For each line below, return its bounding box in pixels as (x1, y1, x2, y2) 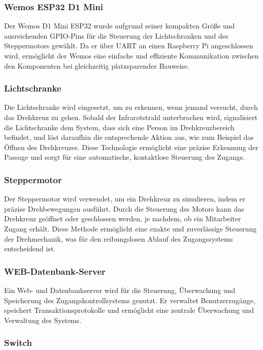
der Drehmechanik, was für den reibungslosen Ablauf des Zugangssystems (4, 233, 233, 244)
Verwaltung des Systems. (4, 314, 81, 325)
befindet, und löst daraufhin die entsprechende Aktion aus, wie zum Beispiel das (4, 132, 254, 142)
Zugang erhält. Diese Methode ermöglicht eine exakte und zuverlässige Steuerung (4, 223, 257, 234)
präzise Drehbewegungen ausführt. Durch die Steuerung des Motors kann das (4, 203, 244, 214)
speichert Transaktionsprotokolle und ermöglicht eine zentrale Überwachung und (4, 305, 254, 315)
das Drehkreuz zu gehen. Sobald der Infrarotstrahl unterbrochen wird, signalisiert (4, 112, 258, 122)
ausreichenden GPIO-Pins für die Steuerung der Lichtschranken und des (4, 30, 228, 41)
